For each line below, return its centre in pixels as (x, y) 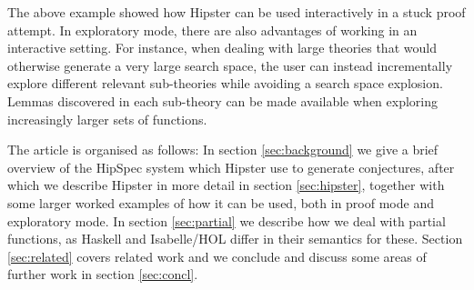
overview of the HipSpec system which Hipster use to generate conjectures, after (231, 167)
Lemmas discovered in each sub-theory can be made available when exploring (223, 100)
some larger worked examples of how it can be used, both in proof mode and (221, 202)
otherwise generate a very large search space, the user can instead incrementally (230, 65)
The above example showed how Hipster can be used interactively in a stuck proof (237, 12)
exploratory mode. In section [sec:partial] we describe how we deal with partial (227, 220)
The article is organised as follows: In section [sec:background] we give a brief (223, 150)
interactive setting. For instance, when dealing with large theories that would (222, 48)
